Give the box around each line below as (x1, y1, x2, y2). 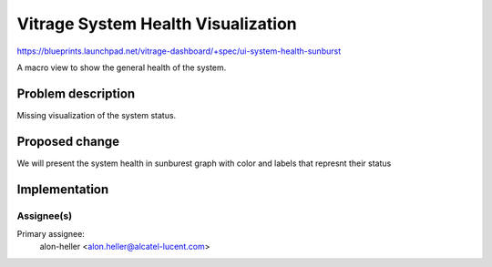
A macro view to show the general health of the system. (16, 62, 227, 73)
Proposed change (16, 133, 120, 149)
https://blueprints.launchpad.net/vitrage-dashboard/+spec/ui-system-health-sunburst (16, 46, 342, 56)
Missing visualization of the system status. (16, 109, 177, 120)
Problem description (16, 86, 136, 101)
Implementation (16, 181, 109, 197)
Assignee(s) (16, 210, 73, 222)
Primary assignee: (16, 228, 86, 239)
